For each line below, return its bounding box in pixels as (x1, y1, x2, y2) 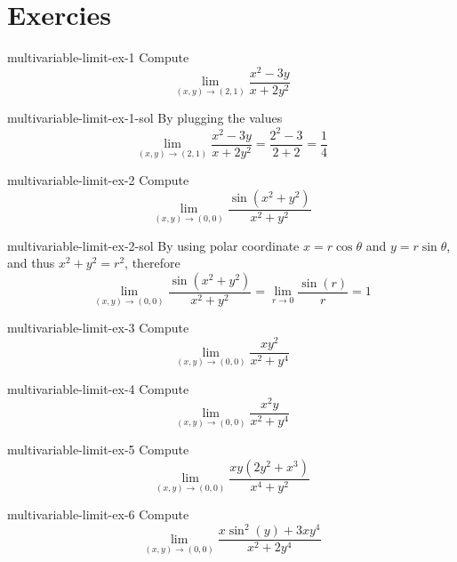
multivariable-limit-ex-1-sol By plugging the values (7, 108, 283, 127)
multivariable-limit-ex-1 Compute (7, 48, 189, 67)
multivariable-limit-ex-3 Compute (7, 318, 189, 337)
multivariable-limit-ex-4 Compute (7, 379, 189, 397)
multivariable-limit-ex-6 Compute (7, 505, 189, 524)
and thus (7, 253, 55, 272)
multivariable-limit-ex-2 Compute (7, 171, 189, 189)
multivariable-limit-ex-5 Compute (7, 440, 189, 459)
